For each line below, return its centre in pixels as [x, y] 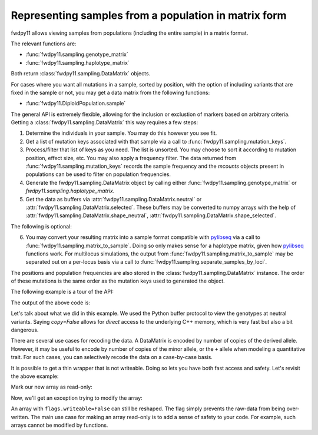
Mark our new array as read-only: [52, 387]
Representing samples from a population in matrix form [149, 15]
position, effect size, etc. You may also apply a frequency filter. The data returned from [131, 158]
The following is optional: [41, 226]
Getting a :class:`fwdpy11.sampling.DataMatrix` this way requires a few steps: [105, 122]
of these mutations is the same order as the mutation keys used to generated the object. [118, 281]
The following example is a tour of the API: [62, 292]
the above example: [35, 376]
